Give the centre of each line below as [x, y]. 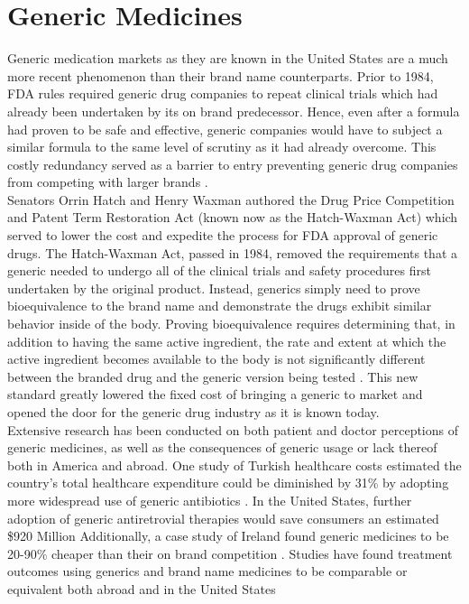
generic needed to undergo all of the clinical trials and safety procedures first [219, 270]
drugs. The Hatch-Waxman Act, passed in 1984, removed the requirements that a [232, 252]
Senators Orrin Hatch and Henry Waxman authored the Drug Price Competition [231, 199]
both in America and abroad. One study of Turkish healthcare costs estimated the [234, 465]
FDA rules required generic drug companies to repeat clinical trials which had [223, 93]
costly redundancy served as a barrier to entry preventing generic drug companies [233, 164]
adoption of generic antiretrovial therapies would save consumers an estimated [223, 518]
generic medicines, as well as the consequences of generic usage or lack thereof [222, 447]
